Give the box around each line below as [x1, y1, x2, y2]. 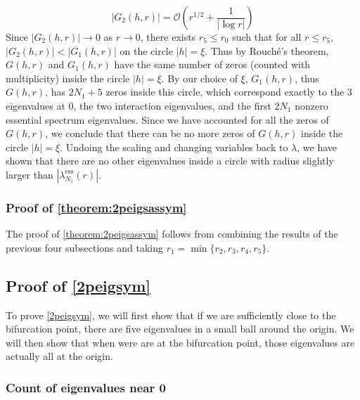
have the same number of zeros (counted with [114, 57, 311, 72]
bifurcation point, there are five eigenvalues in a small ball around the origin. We [6, 321, 354, 336]
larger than [6, 167, 53, 181]
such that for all [232, 30, 302, 44]
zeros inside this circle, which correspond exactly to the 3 [105, 84, 352, 99]
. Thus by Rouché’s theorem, [205, 43, 329, 58]
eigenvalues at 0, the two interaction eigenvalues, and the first [6, 98, 271, 112]
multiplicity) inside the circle [6, 70, 130, 85]
